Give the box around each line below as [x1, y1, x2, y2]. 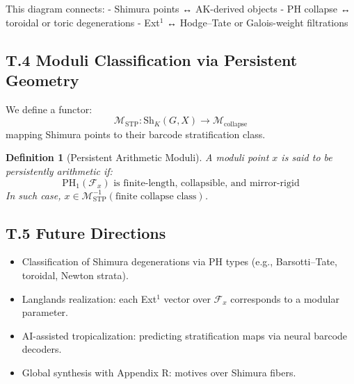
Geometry [6, 69, 79, 90]
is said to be [281, 150, 332, 165]
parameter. [22, 305, 68, 319]
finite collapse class [115, 191, 197, 201]
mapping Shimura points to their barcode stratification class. [6, 126, 266, 141]
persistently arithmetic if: [6, 164, 113, 178]
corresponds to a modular [230, 291, 339, 306]
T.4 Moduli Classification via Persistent [6, 49, 298, 70]
